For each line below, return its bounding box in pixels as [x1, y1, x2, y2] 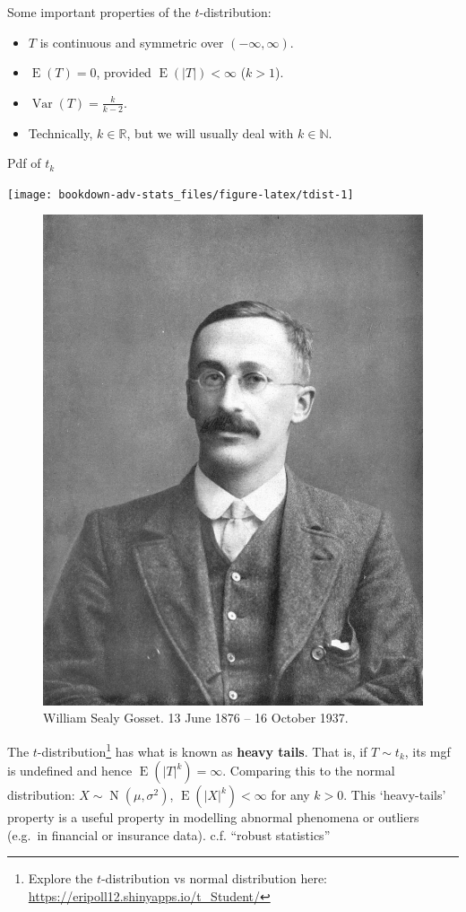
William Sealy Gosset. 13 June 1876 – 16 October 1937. [43, 708, 349, 727]
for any [271, 785, 310, 804]
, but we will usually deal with [126, 123, 294, 142]
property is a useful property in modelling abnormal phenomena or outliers [7, 808, 419, 827]
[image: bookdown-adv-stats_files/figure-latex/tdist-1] [7, 188, 354, 201]
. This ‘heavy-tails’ [343, 785, 446, 804]
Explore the [28, 869, 93, 888]
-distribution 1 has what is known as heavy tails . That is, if [37, 739, 367, 760]
